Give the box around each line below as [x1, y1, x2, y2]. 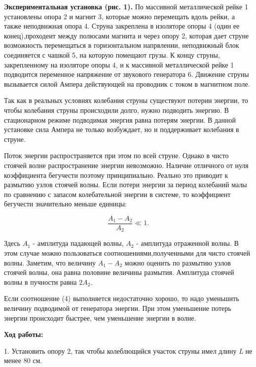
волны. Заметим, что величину [4, 257, 96, 267]
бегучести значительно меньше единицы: [4, 199, 127, 209]
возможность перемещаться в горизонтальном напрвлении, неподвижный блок [4, 40, 239, 50]
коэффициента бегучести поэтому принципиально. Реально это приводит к [4, 169, 228, 180]
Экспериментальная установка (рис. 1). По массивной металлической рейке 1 [4, 1, 248, 11]
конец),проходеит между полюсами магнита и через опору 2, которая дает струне [4, 30, 249, 40]
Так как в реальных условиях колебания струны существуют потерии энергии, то [4, 95, 248, 105]
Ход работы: [4, 329, 43, 339]
